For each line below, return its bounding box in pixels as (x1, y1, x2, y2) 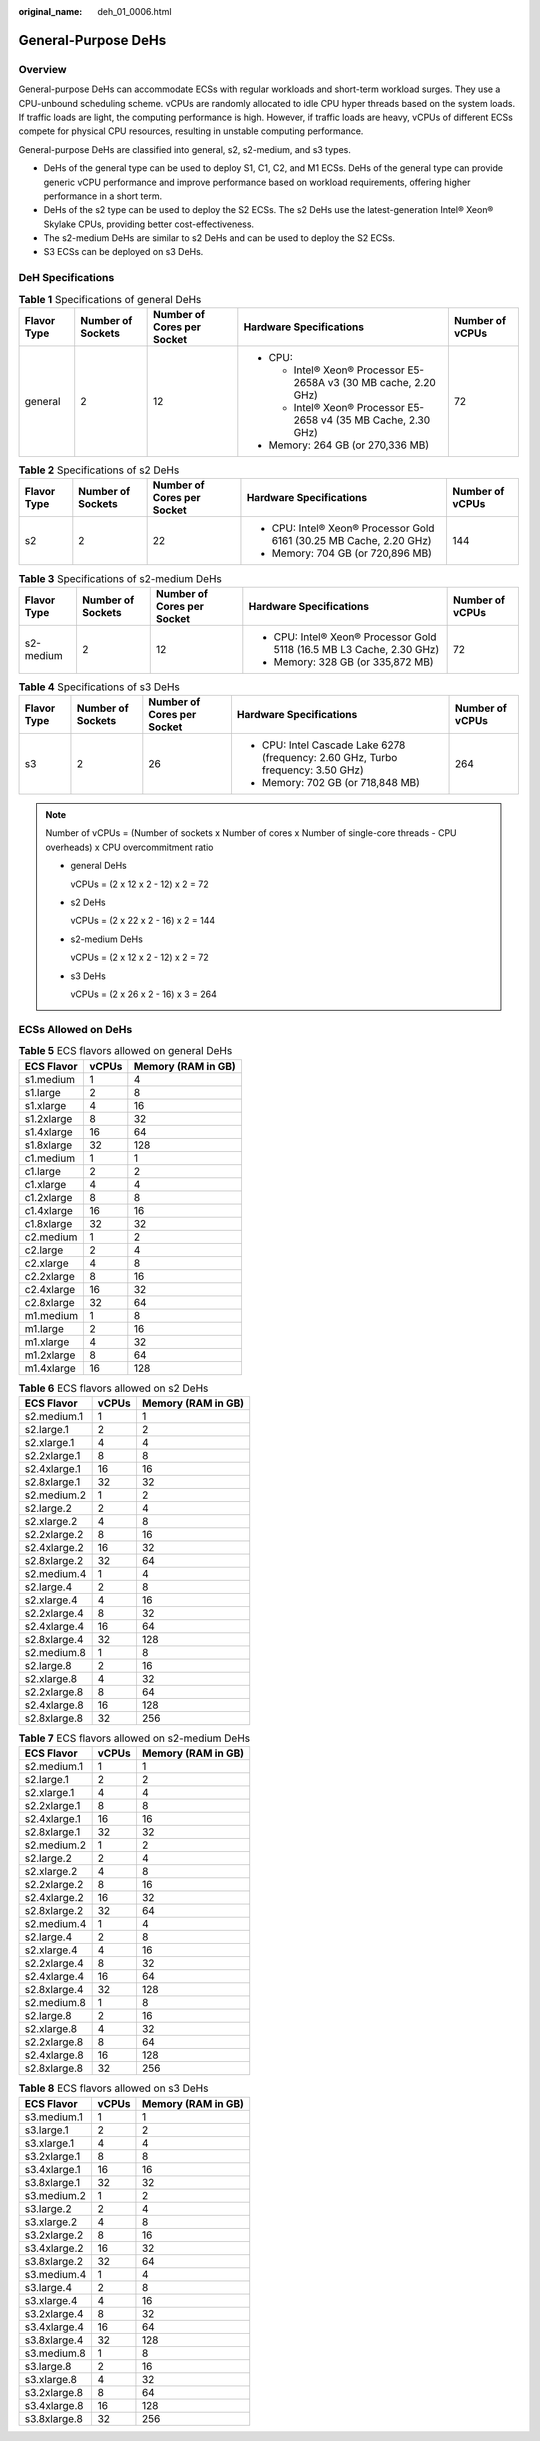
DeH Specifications (18, 271, 115, 285)
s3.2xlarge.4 (24, 2306, 84, 2320)
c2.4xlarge (24, 1282, 76, 1296)
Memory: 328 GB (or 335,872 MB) (273, 655, 434, 669)
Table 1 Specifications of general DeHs (18, 292, 202, 306)
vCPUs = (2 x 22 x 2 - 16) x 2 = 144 (70, 915, 216, 927)
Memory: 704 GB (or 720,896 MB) (271, 546, 432, 560)
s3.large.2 (24, 2201, 72, 2215)
